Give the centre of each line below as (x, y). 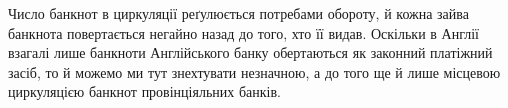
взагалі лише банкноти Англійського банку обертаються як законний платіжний (250, 52)
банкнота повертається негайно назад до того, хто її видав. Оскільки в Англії (243, 32)
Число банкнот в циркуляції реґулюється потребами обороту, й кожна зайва (238, 13)
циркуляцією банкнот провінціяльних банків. (144, 91)
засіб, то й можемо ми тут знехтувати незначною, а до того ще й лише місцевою (254, 71)
